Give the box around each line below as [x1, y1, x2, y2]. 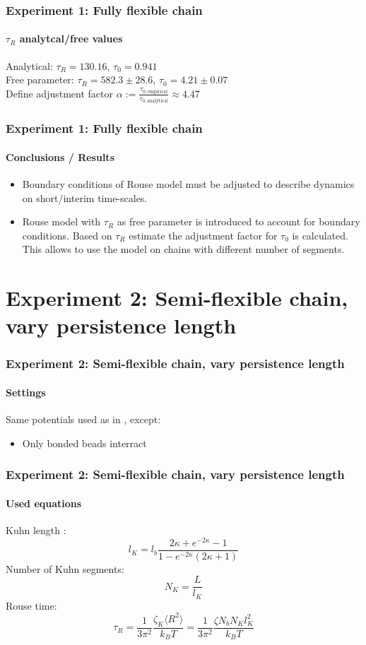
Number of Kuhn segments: [6, 561, 124, 576]
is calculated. [292, 227, 348, 242]
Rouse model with [22, 214, 101, 229]
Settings [6, 384, 46, 399]
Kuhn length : [6, 522, 66, 537]
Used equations [6, 495, 82, 510]
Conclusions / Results [6, 149, 114, 164]
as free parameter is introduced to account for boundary [117, 214, 360, 229]
